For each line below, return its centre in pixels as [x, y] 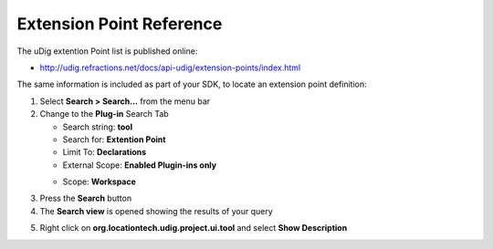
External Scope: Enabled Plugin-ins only [140, 165]
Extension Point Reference [120, 24]
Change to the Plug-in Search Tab [104, 114]
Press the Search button [86, 198]
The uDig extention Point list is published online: [107, 51]
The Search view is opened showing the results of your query [156, 211]
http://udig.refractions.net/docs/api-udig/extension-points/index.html [170, 67]
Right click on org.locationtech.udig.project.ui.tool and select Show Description [194, 228]
